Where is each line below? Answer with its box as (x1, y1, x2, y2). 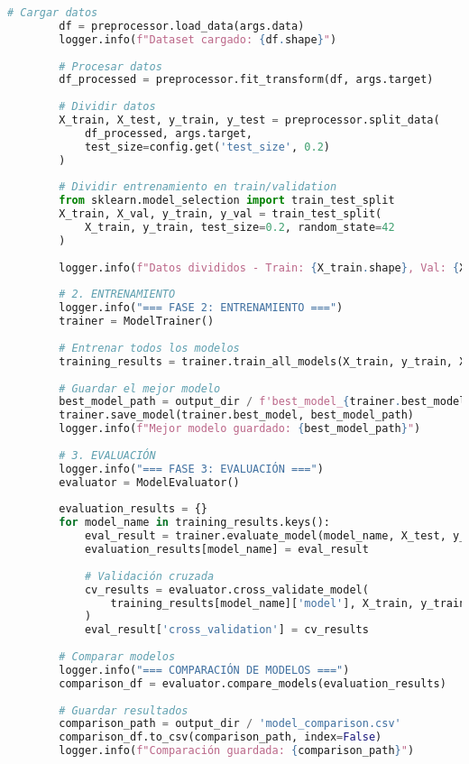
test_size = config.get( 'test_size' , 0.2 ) (84, 140, 330, 153)
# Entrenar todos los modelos (59, 341, 240, 354)
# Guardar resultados (59, 704, 189, 717)
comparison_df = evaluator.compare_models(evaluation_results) (59, 677, 446, 690)
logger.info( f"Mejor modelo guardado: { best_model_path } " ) (59, 422, 421, 436)
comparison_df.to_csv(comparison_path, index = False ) (59, 731, 382, 744)
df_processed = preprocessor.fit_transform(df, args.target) (59, 73, 434, 87)
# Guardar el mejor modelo (59, 382, 221, 395)
